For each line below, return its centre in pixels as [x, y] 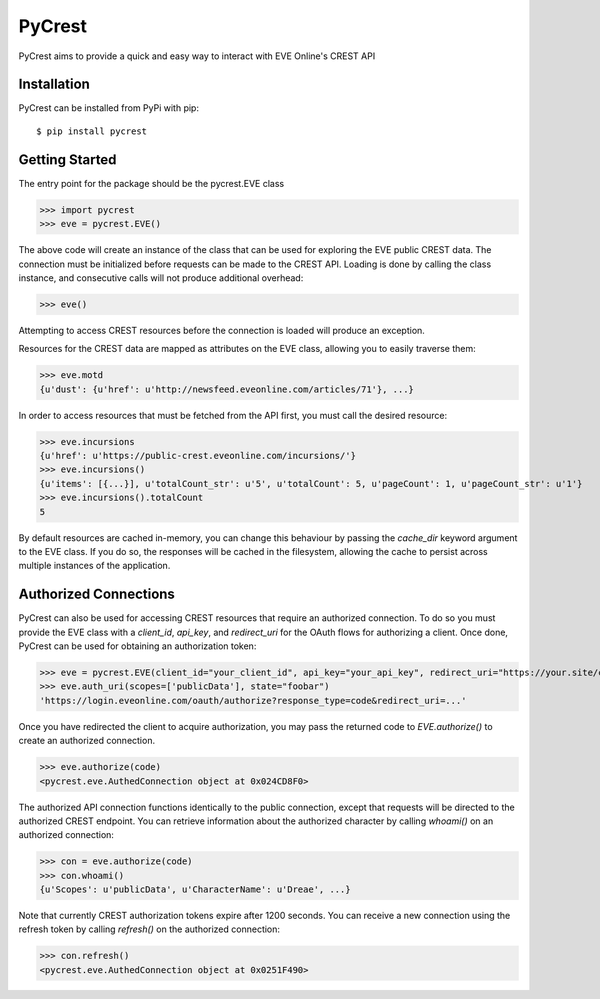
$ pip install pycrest [92, 131]
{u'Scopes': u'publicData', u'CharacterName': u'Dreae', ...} [195, 889]
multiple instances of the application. [94, 566]
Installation [54, 84]
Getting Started [67, 159]
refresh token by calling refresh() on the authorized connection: [149, 929]
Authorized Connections [96, 594]
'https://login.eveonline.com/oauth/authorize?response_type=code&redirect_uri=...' [253, 700]
